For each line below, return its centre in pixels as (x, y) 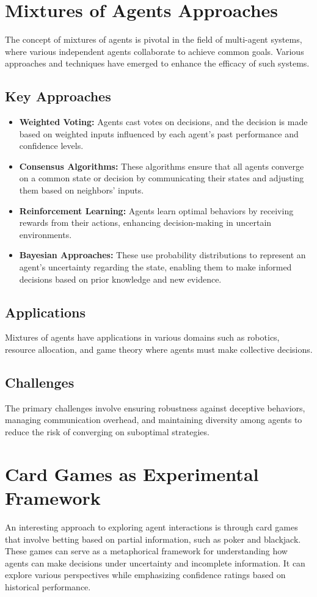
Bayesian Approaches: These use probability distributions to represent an (162, 255)
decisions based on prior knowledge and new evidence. (120, 279)
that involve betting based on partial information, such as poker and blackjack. (153, 539)
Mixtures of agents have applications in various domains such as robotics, (142, 337)
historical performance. (48, 586)
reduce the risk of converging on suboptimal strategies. (107, 432)
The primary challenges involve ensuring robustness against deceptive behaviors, (155, 407)
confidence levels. (51, 146)
